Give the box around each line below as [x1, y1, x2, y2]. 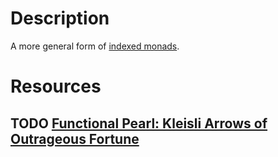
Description [10, 7, 110, 30]
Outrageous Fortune [10, 130, 140, 147]
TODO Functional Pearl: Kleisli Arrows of [10, 115, 268, 132]
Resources [10, 75, 102, 98]
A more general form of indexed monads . [10, 40, 180, 52]
